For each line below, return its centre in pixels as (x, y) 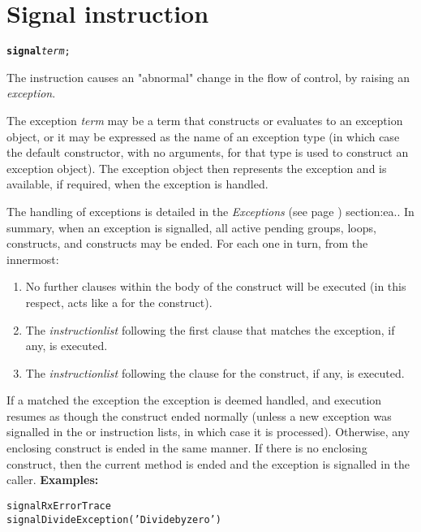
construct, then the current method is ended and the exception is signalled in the (208, 463)
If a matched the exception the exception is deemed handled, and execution (194, 400)
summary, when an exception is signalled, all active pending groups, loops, (191, 227)
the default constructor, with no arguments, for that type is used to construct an (208, 152)
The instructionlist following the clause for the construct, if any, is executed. (215, 372)
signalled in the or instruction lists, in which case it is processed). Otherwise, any (208, 432)
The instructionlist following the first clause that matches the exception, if (210, 329)
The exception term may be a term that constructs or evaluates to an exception (205, 120)
